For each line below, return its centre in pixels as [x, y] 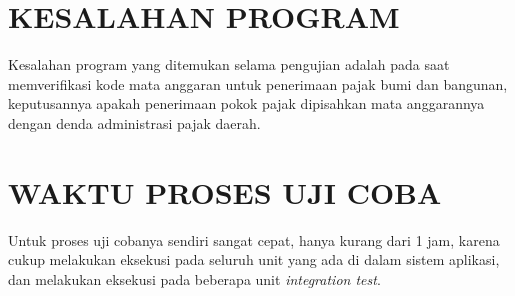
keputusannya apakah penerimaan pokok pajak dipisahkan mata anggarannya [246, 103]
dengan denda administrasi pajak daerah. [134, 122]
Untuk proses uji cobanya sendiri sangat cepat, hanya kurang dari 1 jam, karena [254, 239]
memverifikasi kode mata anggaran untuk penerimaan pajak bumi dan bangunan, [258, 83]
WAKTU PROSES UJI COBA [225, 191]
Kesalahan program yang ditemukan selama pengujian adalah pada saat [229, 64]
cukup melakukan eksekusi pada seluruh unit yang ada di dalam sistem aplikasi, [254, 259]
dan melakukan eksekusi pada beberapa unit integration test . [194, 278]
